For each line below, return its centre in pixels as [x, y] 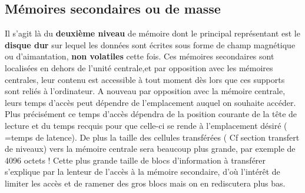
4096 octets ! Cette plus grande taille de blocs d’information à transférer [135, 160]
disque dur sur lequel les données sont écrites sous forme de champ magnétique [150, 44]
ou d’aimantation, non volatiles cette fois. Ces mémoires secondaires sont [140, 56]
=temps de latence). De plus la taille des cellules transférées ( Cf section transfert [152, 137]
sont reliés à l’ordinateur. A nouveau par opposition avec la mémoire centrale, [145, 91]
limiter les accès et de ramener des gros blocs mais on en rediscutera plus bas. [145, 183]
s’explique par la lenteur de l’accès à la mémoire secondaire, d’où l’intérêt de [142, 172]
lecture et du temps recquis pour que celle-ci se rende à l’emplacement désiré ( [146, 125]
